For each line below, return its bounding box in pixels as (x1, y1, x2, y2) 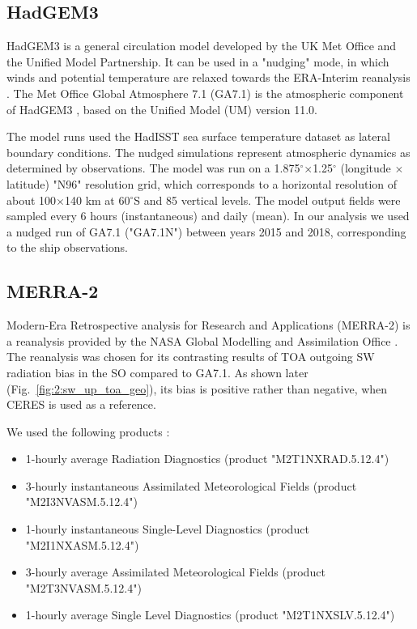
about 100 (6, 191, 57, 208)
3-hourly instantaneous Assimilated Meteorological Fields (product (25, 477, 357, 494)
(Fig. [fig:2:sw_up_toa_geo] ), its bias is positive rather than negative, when (6, 380, 388, 397)
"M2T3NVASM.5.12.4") (25, 579, 142, 596)
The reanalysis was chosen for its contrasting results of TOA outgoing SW (6, 348, 375, 365)
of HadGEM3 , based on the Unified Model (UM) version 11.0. (6, 100, 317, 117)
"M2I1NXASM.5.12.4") (25, 536, 139, 553)
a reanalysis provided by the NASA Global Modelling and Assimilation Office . (6, 332, 398, 349)
